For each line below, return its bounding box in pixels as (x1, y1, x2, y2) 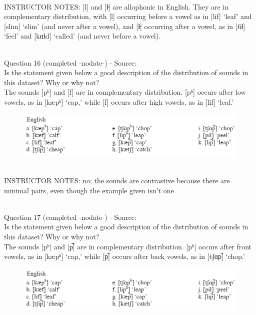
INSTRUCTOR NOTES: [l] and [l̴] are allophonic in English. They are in (4, 1, 228, 12)
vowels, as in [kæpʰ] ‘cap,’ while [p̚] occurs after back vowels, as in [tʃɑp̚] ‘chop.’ (4, 251, 245, 261)
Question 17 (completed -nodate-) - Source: (4, 211, 136, 222)
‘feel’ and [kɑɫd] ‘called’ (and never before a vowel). (4, 31, 161, 41)
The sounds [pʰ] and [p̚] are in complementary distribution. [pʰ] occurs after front (4, 241, 251, 251)
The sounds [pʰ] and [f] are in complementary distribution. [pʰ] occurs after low (4, 87, 246, 97)
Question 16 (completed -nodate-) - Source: (4, 57, 136, 68)
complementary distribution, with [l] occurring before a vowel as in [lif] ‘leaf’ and (4, 11, 252, 22)
